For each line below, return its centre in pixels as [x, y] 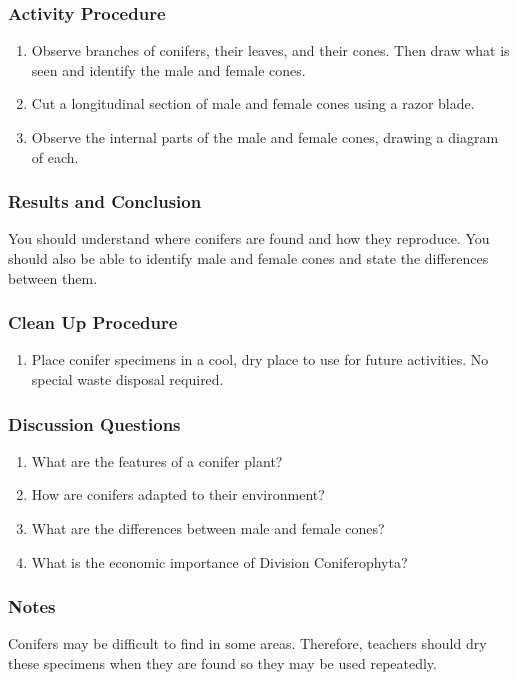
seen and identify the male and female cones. [168, 69]
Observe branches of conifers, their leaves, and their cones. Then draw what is [270, 50]
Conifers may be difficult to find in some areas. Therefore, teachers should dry [247, 643]
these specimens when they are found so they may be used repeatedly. [222, 663]
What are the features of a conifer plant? [157, 460]
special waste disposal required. [127, 379]
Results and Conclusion [105, 201]
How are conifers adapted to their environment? [178, 494]
